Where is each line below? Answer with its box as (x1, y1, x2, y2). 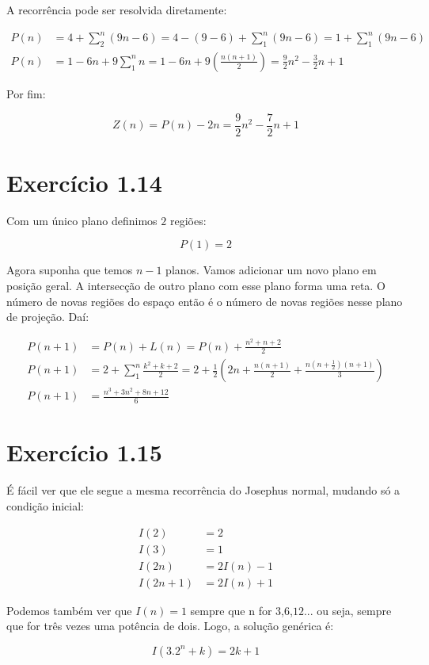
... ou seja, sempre (303, 602, 392, 618)
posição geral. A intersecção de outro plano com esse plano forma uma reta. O (6, 277, 385, 293)
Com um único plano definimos (6, 212, 158, 228)
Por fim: (6, 85, 46, 101)
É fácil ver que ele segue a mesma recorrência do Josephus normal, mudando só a (6, 482, 401, 499)
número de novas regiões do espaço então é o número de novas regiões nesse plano (6, 292, 403, 309)
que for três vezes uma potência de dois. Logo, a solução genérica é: (6, 617, 334, 634)
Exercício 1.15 (6, 436, 162, 468)
